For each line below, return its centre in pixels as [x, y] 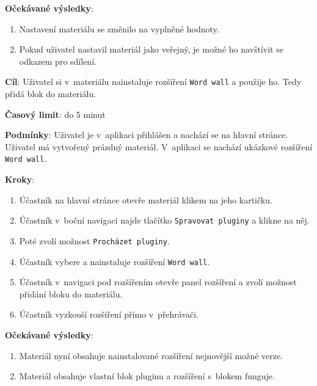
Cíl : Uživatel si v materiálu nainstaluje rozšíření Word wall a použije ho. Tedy [153, 82]
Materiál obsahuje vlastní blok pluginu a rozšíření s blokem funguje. [147, 376]
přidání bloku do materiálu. [71, 293]
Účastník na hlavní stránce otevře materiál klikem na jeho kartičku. [146, 199]
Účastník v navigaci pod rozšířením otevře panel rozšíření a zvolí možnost [158, 282]
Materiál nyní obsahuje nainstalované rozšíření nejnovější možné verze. [151, 355]
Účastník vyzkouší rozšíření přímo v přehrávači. [109, 314]
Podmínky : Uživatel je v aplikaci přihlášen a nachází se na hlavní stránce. [147, 135]
